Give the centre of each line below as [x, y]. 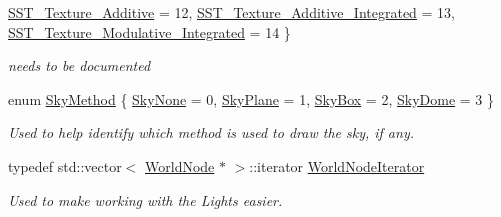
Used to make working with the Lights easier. [145, 199]
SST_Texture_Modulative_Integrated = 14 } [149, 31]
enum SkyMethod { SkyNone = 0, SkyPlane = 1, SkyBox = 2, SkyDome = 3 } [251, 98]
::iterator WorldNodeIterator [337, 165]
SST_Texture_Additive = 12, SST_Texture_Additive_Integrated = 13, [232, 12]
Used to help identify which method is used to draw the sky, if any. [211, 132]
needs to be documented [79, 65]
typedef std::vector [65, 165]
